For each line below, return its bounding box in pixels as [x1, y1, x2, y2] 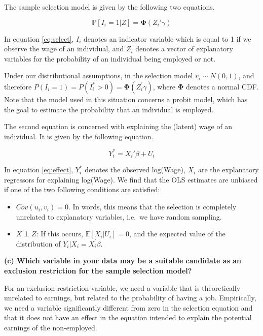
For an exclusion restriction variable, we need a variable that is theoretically [4, 282, 241, 293]
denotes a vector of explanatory [135, 43, 233, 54]
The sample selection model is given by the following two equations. [4, 2, 215, 12]
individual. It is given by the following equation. [4, 131, 154, 141]
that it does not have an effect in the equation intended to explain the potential [4, 312, 252, 323]
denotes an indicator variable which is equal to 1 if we [84, 33, 251, 44]
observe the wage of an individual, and [4, 43, 124, 54]
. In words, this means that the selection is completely [68, 201, 237, 212]
